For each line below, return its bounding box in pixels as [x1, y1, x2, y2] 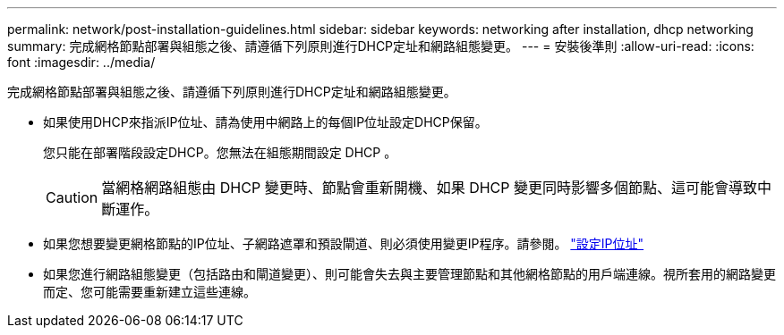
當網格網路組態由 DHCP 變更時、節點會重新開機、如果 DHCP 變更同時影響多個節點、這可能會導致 [101, 179, 757, 197]
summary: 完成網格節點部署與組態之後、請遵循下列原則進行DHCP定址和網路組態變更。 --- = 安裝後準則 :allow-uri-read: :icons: [7, 38, 754, 54]
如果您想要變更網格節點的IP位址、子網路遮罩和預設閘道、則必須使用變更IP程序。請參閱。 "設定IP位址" [43, 236, 644, 251]
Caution [46, 188, 98, 206]
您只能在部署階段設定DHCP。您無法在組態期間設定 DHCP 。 [43, 145, 397, 160]
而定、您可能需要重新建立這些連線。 [43, 284, 256, 299]
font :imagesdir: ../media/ [7, 54, 156, 70]
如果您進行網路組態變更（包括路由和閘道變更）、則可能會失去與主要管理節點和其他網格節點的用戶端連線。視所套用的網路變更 [43, 266, 776, 281]
